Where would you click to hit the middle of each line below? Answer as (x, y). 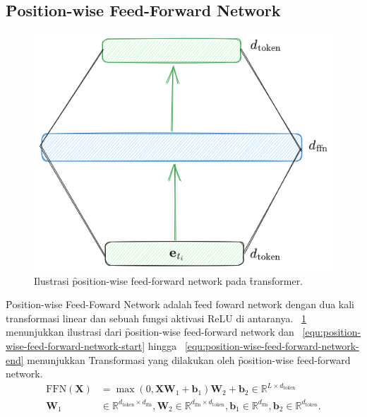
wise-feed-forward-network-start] (76, 345)
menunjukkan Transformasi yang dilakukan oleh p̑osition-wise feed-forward (189, 359)
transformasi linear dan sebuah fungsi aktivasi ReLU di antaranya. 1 (156, 318)
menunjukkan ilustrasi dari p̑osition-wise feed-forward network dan (150, 332)
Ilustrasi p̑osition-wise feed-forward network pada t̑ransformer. (169, 280)
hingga (162, 345)
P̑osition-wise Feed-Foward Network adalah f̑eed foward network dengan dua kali (180, 304)
